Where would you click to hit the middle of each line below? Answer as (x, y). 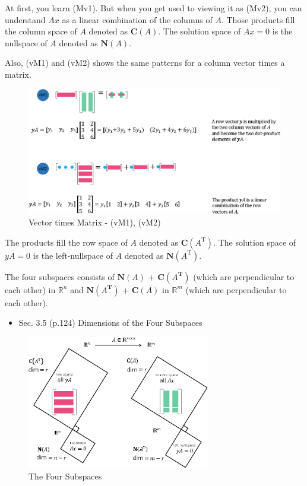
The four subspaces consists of (60, 276)
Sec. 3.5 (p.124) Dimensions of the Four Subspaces (110, 323)
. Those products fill (258, 19)
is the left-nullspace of (73, 255)
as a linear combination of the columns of (137, 19)
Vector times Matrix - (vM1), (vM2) (95, 222)
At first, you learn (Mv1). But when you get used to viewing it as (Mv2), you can (153, 8)
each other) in (30, 289)
